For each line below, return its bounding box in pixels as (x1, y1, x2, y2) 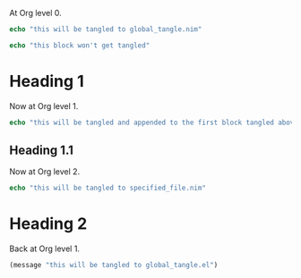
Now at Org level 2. (9, 166, 81, 177)
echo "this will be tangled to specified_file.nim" (9, 183, 206, 193)
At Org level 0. (9, 8, 63, 18)
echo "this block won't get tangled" (9, 40, 150, 50)
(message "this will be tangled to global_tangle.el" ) (9, 261, 219, 270)
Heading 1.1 (9, 142, 74, 157)
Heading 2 (9, 214, 88, 234)
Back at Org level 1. (9, 243, 81, 254)
